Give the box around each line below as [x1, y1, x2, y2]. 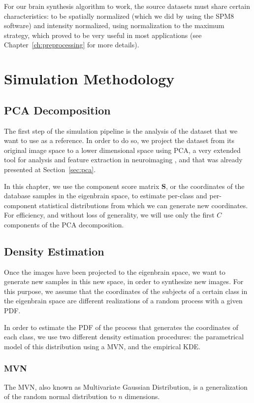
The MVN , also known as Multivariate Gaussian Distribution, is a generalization [4, 381, 248, 392]
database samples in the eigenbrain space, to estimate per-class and [4, 190, 207, 201]
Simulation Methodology [4, 69, 175, 89]
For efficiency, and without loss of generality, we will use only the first [4, 210, 215, 220]
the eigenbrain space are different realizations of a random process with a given [4, 295, 243, 306]
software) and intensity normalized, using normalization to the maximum [4, 20, 224, 31]
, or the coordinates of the [165, 181, 245, 191]
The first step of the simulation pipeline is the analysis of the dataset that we [4, 125, 238, 136]
